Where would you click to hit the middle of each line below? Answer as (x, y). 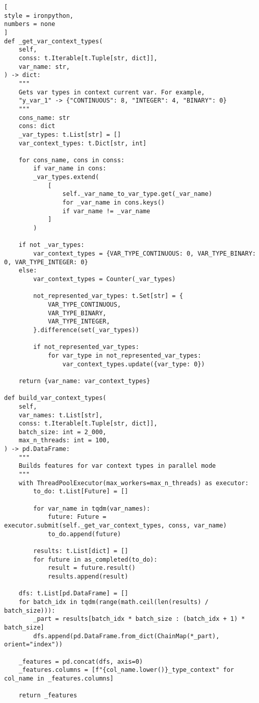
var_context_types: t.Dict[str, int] (83, 143)
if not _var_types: (51, 245)
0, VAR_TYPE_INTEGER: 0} (46, 262)
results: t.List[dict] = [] (81, 551)
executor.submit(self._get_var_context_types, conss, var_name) (115, 526)
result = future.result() (92, 568)
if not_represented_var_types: (86, 347)
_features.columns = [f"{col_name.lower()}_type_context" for (126, 670)
